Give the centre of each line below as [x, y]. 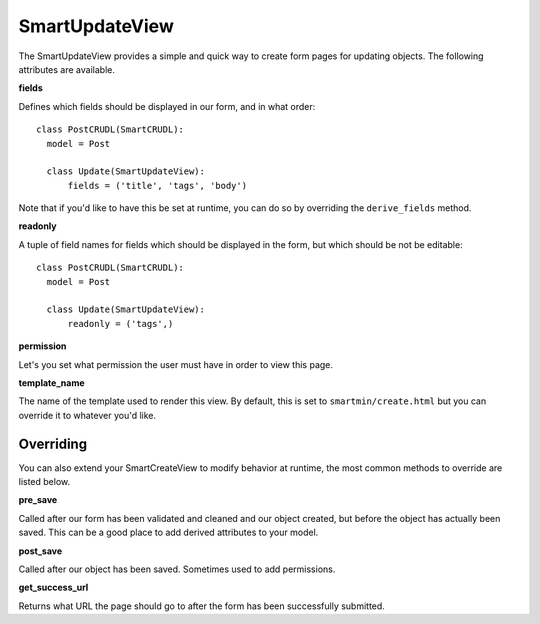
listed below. [44, 482]
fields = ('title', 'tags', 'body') [157, 185]
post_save [40, 551]
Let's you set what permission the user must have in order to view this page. [176, 364]
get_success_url [53, 587]
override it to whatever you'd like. [87, 415]
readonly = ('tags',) [120, 323]
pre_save [38, 500]
